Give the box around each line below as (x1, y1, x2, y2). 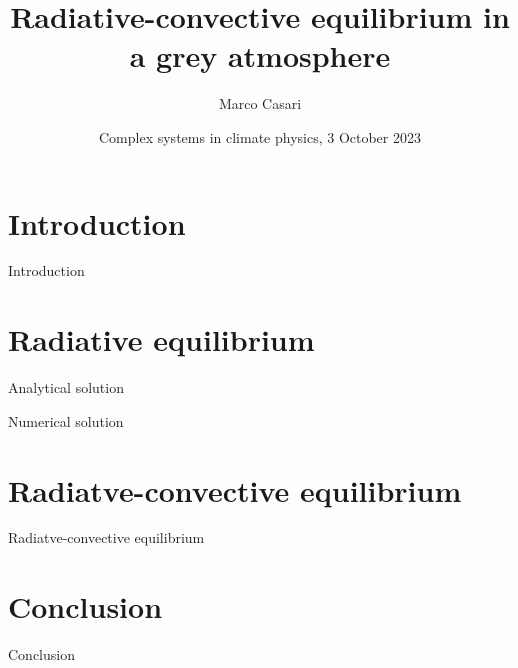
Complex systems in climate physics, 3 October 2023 (99, 126, 421, 147)
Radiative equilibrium (8, 319, 315, 360)
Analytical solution (8, 377, 124, 398)
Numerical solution (8, 410, 124, 431)
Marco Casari (218, 93, 302, 114)
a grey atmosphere (129, 35, 391, 76)
